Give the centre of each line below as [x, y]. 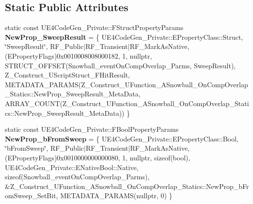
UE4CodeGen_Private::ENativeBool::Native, [72, 167]
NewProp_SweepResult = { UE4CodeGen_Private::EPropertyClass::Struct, [124, 37]
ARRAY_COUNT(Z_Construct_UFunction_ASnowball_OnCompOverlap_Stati [127, 103]
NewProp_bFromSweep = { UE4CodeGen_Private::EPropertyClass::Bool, [122, 138]
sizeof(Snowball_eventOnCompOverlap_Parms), [77, 177]
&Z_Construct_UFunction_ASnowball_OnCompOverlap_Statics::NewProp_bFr [127, 186]
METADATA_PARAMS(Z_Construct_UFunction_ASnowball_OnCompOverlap [126, 84]
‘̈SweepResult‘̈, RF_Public [44, 46]
